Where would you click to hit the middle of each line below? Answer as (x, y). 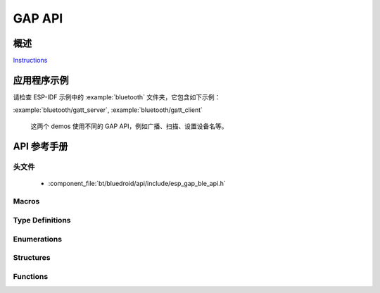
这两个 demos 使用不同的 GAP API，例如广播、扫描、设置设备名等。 (129, 126)
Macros (26, 201)
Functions (31, 276)
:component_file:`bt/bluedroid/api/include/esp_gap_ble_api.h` (137, 183)
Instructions (30, 61)
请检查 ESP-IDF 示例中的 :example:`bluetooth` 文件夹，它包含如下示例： (117, 97)
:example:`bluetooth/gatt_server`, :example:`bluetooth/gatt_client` (108, 110)
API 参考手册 (40, 146)
